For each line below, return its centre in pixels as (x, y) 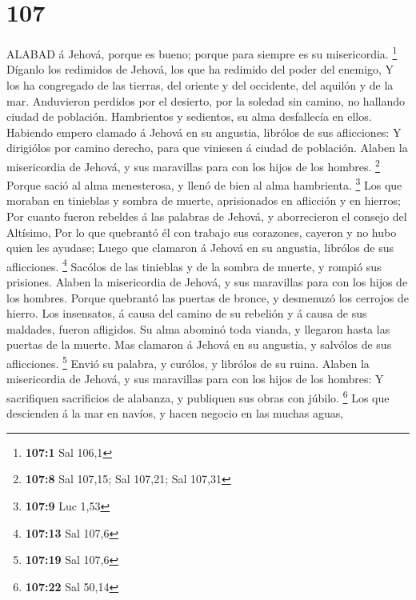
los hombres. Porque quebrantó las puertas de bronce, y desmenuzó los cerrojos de (208, 297)
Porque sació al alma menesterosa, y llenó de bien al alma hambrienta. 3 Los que (204, 184)
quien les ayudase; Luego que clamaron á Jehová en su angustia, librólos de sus (200, 248)
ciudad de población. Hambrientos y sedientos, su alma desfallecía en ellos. (189, 116)
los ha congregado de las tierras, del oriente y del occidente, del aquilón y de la (200, 84)
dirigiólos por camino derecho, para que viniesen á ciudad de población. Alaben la (207, 148)
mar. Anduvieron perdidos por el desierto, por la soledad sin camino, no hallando (206, 100)
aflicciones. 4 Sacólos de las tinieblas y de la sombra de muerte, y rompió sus (194, 265)
